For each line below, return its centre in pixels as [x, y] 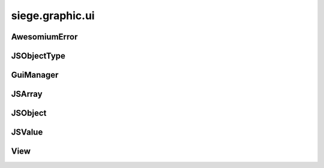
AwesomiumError [44, 37]
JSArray [27, 94]
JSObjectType [38, 56]
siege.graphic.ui [53, 16]
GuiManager [35, 75]
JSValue [27, 132]
